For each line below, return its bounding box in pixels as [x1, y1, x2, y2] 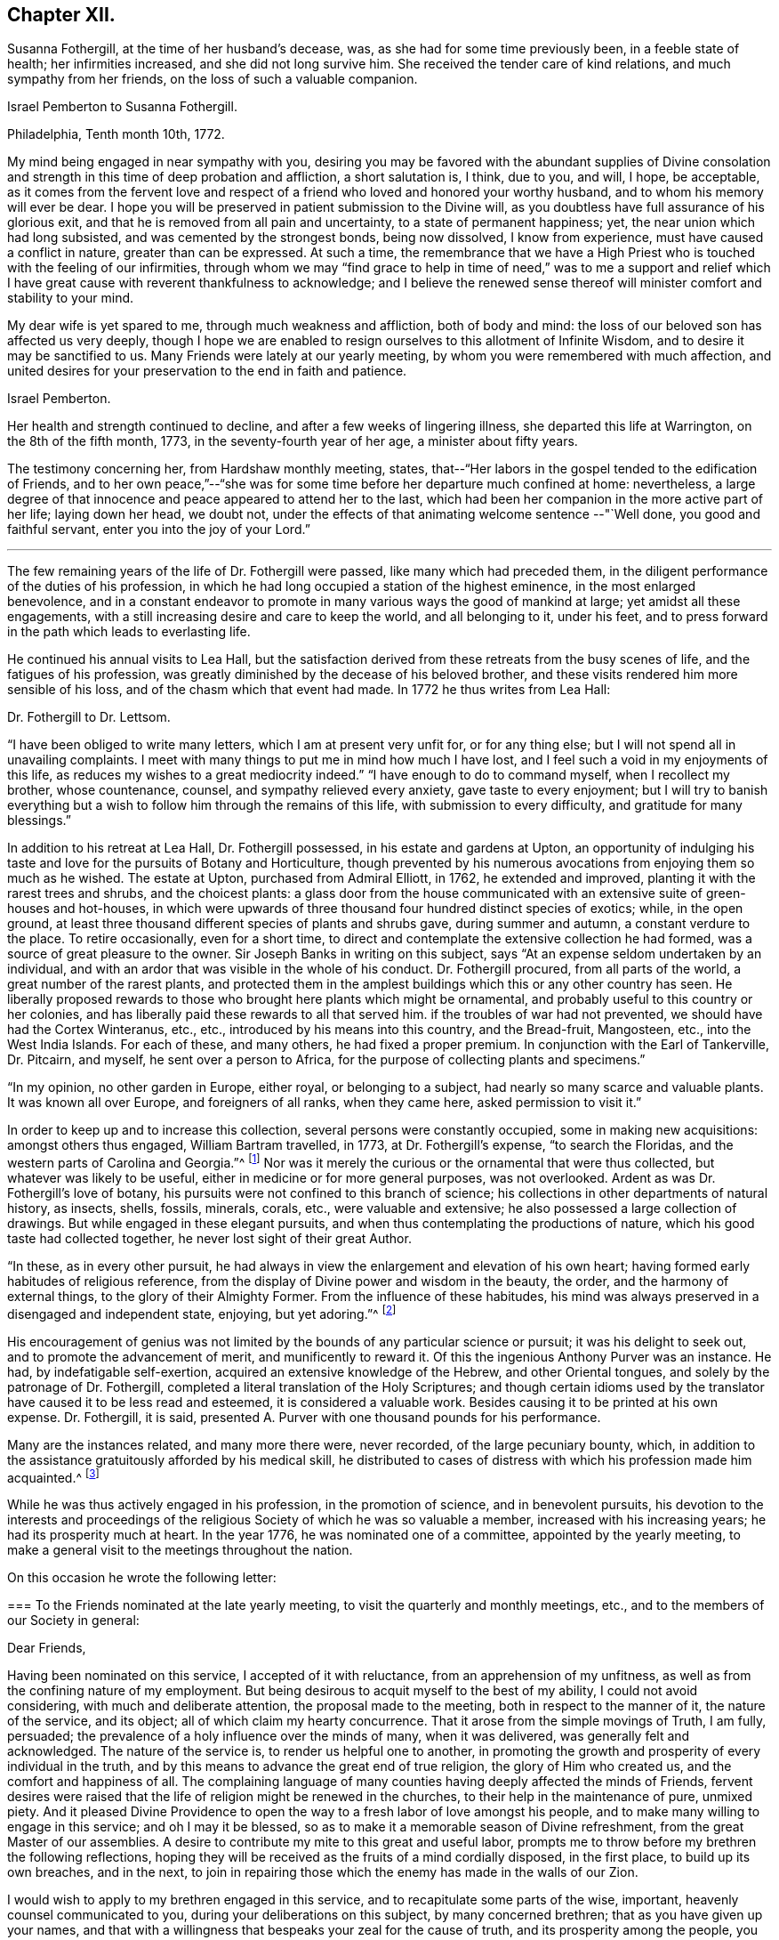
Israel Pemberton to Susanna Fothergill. [7, 99, 237, 115]
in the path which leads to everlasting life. [7, 624, 251, 640]
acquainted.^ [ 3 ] [7, 1467, 100, 1485]
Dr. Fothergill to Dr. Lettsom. [7, 709, 171, 725]
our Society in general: [7, 1613, 140, 1629]
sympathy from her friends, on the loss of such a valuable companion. [7, 71, 418, 87]
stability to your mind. [7, 290, 134, 306]
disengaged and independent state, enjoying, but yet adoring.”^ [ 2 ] [7, 1304, 397, 1322]
